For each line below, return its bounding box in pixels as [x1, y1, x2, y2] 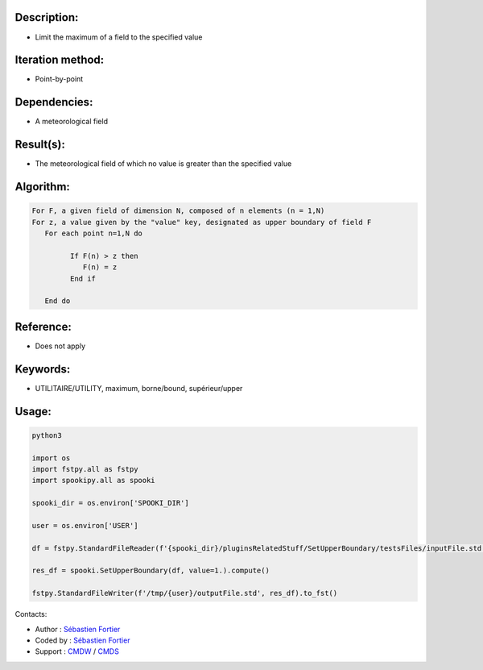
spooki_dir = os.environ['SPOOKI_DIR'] [31, 498, 189, 508]
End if [69, 274, 97, 283]
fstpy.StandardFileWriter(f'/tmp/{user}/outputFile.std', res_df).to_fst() [31, 589, 338, 598]
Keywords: [14, 362, 71, 376]
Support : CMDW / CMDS [35, 647, 120, 656]
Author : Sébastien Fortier [35, 624, 121, 634]
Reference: [14, 319, 72, 334]
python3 [31, 431, 62, 439]
